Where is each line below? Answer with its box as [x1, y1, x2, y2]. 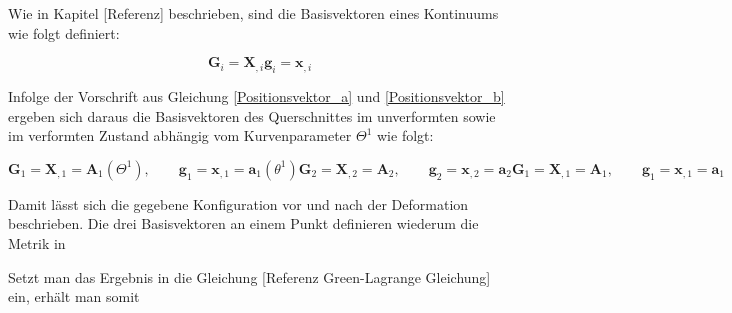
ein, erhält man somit [8, 286, 140, 307]
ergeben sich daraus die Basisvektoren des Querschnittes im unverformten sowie [8, 105, 496, 126]
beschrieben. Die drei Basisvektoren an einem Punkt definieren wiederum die [8, 213, 479, 234]
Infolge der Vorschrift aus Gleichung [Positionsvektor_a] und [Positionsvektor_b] [8, 85, 505, 106]
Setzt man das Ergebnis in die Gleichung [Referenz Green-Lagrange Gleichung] [8, 266, 491, 287]
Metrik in [8, 232, 66, 253]
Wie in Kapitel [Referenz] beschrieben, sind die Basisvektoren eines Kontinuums [8, 3, 499, 23]
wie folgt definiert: [8, 22, 120, 43]
